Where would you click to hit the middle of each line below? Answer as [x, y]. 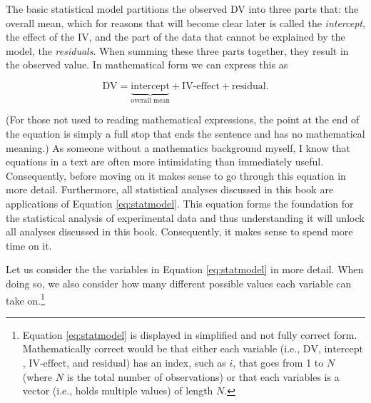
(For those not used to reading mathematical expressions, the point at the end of [183, 119]
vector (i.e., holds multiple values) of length [118, 391]
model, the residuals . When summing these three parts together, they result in [177, 50]
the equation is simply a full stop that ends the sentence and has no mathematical [185, 133]
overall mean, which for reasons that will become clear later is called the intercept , [185, 22]
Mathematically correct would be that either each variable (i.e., [161, 348]
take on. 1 [25, 299]
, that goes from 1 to [278, 362]
